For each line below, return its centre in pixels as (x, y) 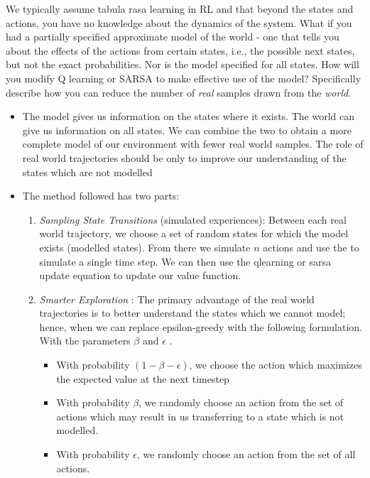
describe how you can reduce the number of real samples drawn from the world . (179, 92)
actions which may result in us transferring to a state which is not (200, 416)
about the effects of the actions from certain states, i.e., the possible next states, (180, 50)
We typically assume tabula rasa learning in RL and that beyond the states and (180, 9)
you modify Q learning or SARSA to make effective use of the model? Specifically (184, 78)
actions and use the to (311, 247)
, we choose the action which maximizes (276, 365)
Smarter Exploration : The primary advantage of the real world (177, 299)
